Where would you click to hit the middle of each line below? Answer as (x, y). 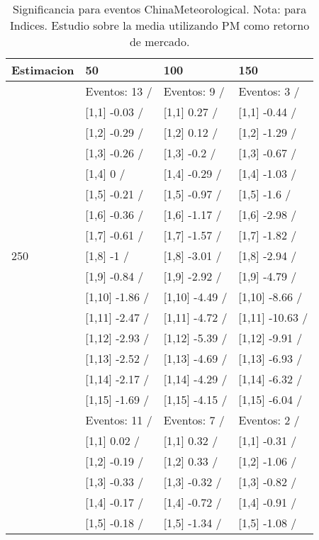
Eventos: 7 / (194, 420)
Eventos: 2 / (269, 420)
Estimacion (43, 70)
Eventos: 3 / (269, 91)
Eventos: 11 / (119, 420)
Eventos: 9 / (194, 91)
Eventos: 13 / (119, 91)
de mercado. (159, 41)
